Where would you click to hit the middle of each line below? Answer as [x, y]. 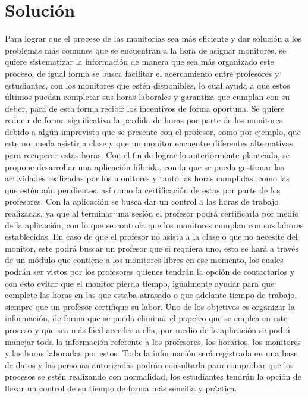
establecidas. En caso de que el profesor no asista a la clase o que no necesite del [151, 236]
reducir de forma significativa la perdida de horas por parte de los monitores [144, 120]
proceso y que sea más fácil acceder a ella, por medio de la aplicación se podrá [147, 329]
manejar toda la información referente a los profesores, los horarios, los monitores [153, 341]
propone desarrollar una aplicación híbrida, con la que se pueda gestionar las [144, 166]
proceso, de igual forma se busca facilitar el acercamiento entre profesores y [142, 73]
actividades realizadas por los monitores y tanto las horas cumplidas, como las [147, 178]
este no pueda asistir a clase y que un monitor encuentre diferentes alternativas [149, 143]
